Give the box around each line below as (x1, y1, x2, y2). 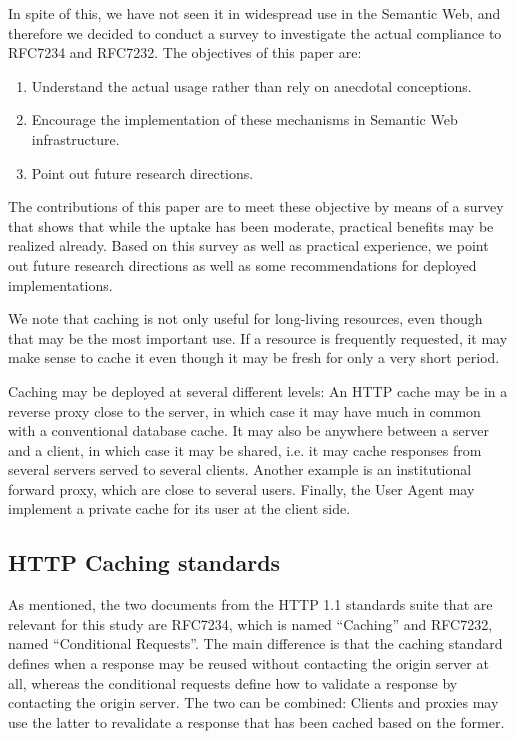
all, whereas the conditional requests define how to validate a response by (8, 672, 458, 693)
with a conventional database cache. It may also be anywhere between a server (8, 420, 489, 441)
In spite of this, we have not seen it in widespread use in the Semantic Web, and (8, 3, 501, 23)
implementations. (8, 274, 113, 295)
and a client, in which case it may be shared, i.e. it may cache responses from (8, 439, 482, 460)
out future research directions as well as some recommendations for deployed (8, 254, 477, 275)
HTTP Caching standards (8, 547, 281, 578)
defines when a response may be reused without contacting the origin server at (8, 653, 489, 674)
